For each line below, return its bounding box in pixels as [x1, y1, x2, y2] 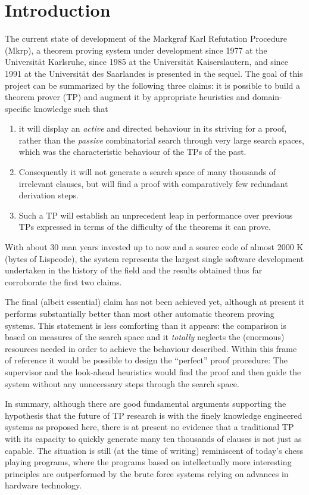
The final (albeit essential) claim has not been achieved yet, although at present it [5, 295, 305, 308]
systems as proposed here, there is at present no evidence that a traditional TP [5, 421, 294, 433]
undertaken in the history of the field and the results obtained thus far [5, 264, 263, 276]
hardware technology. [5, 479, 82, 491]
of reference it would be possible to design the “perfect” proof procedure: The [5, 354, 288, 366]
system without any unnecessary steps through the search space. [5, 377, 239, 390]
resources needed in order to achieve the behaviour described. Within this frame [5, 342, 297, 354]
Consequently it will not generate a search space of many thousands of [18, 166, 276, 178]
